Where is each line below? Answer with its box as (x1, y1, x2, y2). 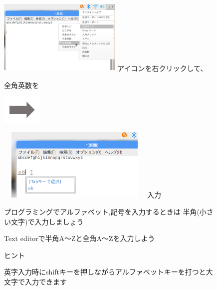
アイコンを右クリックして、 (117, 62, 208, 73)
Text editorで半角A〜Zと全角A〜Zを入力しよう (4, 233, 155, 243)
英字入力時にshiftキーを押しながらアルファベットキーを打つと (4, 266, 206, 277)
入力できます (24, 276, 67, 286)
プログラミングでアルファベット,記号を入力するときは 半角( (4, 206, 200, 216)
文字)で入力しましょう (10, 216, 84, 226)
